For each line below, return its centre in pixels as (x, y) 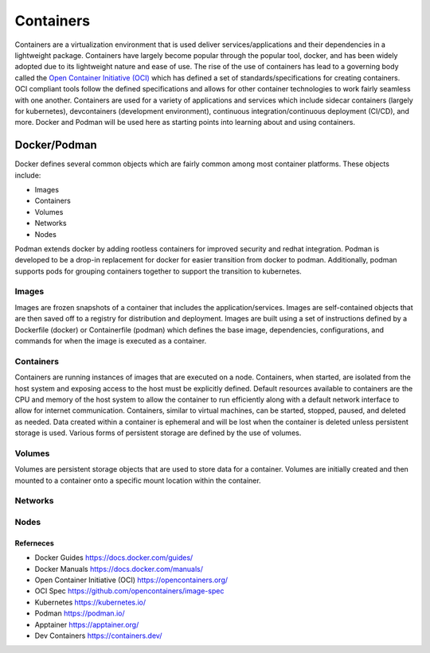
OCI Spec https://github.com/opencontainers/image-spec (129, 591)
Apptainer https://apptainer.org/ (87, 624)
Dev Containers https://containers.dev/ (98, 636)
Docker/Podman (56, 145)
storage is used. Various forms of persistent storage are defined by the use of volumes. (158, 433)
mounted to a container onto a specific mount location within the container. (138, 480)
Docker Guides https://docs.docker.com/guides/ (114, 558)
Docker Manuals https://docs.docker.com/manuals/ (119, 569)
